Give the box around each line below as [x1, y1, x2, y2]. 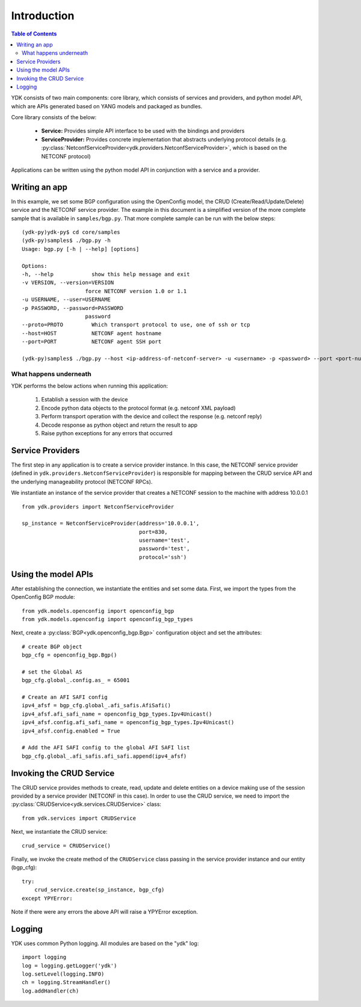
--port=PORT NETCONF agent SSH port [22, 338, 162, 345]
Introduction [11, 9, 75, 22]
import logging [22, 954, 67, 961]
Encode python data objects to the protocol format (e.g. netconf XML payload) [41, 404, 236, 412]
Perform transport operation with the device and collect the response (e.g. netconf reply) [41, 413, 262, 420]
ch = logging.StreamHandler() [22, 979, 111, 986]
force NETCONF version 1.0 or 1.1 [85, 288, 187, 294]
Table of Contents [11, 30, 57, 37]
